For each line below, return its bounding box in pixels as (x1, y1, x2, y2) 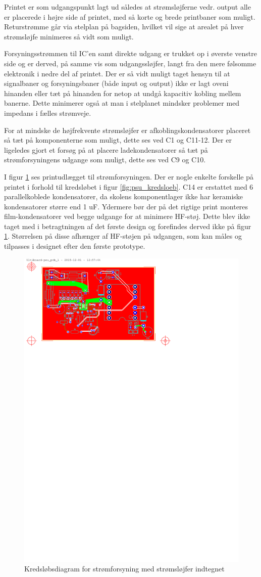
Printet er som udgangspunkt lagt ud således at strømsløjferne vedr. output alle (4, 2, 251, 12)
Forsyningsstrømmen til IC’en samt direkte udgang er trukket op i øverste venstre (4, 48, 257, 59)
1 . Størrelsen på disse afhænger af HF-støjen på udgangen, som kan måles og (4, 231, 242, 241)
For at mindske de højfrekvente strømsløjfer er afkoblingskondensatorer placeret (4, 124, 251, 135)
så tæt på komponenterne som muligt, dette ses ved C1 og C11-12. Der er (4, 135, 232, 145)
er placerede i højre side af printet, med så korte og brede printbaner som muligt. (4, 11, 255, 22)
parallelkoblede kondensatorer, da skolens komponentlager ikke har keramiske (4, 191, 243, 202)
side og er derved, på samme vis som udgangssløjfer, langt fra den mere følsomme (4, 58, 256, 68)
